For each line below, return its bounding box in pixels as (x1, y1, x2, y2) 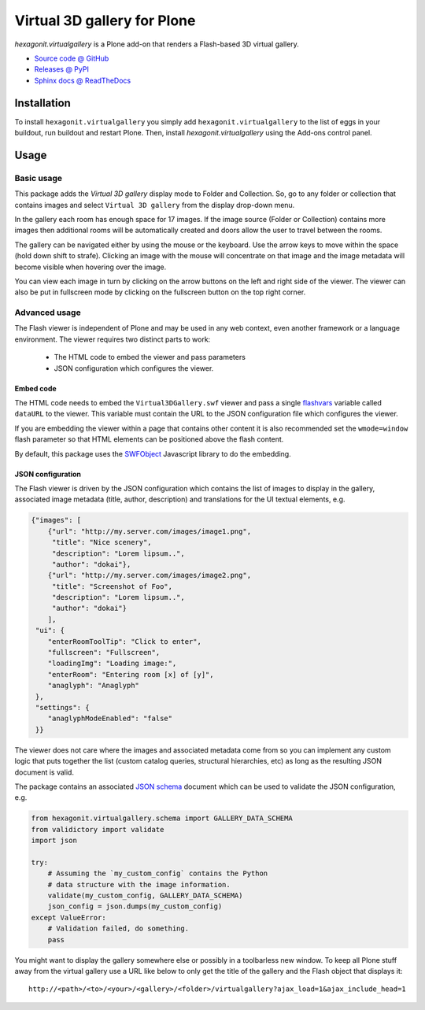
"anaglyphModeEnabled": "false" (47, 714, 173, 723)
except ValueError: (31, 913, 106, 922)
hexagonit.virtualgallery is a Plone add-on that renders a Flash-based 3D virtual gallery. (14, 39, 299, 49)
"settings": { (35, 703, 90, 712)
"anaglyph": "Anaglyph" (47, 681, 139, 690)
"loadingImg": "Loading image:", (47, 659, 177, 668)
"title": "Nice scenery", (51, 538, 153, 547)
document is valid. (14, 768, 75, 777)
